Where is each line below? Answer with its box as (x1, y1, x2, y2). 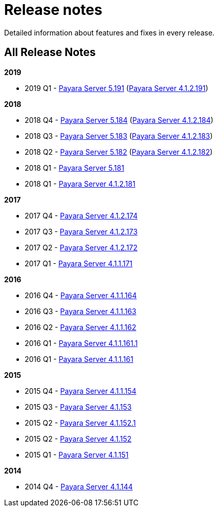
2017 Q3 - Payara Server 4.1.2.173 (25, 227, 138, 236)
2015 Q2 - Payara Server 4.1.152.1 (25, 418, 136, 427)
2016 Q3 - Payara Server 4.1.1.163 (25, 306, 136, 316)
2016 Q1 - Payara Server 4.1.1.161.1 (25, 338, 138, 348)
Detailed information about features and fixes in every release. (4, 28, 215, 37)
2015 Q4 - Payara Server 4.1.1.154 (25, 386, 136, 395)
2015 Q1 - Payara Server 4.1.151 (25, 450, 129, 459)
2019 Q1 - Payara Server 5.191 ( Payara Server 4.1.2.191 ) (25, 83, 208, 93)
